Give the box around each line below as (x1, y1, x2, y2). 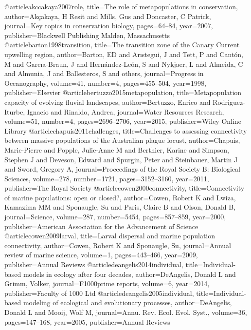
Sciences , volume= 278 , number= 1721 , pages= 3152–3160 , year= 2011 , (4, 173, 209, 183)
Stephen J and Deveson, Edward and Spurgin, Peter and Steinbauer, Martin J (4, 154, 238, 164)
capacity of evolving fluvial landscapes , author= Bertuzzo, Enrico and (4, 97, 211, 107)
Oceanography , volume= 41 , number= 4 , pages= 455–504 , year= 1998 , (4, 78, 206, 88)
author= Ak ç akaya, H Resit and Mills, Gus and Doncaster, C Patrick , (4, 11, 211, 21)
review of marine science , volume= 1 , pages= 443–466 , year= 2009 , (4, 250, 198, 260)
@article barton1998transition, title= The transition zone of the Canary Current (4, 39, 240, 50)
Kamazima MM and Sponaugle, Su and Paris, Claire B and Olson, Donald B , (4, 202, 236, 212)
